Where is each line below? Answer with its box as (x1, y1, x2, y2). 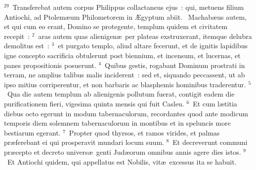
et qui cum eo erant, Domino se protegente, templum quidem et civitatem (4, 21, 228, 32)
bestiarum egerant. (4, 127, 61, 137)
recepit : (4, 31, 30, 41)
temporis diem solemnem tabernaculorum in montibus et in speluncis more (4, 118, 231, 128)
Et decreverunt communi (172, 137, 248, 147)
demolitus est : (4, 40, 49, 51)
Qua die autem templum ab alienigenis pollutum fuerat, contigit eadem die (7, 89, 235, 99)
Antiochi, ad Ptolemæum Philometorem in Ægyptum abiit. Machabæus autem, (4, 11, 247, 22)
